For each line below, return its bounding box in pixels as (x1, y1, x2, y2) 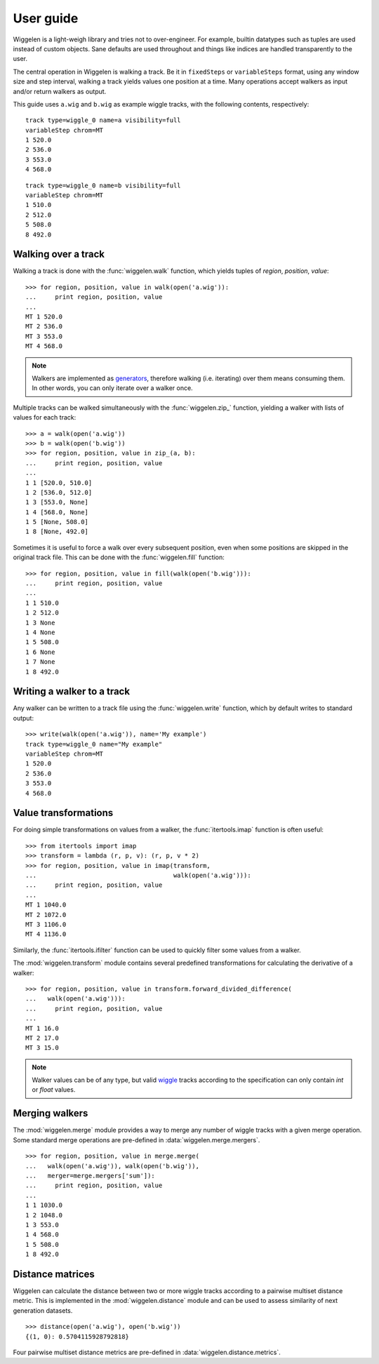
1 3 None (25, 618, 55, 627)
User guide (13, 11, 79, 26)
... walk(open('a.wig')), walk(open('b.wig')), (25, 1162, 200, 1170)
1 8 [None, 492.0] (25, 528, 89, 536)
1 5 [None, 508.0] (25, 518, 89, 526)
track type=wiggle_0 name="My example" (25, 740, 163, 748)
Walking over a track (13, 248, 105, 260)
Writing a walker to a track (13, 686, 130, 697)
